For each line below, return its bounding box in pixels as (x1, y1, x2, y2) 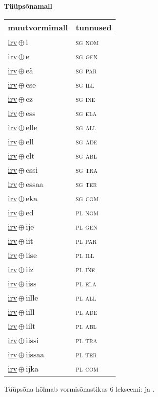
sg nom (76, 36, 99, 47)
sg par (76, 64, 97, 76)
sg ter (76, 178, 97, 189)
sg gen (76, 50, 98, 62)
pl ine (76, 263, 95, 275)
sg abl (76, 149, 97, 161)
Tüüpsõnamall (4, 1, 53, 11)
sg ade (76, 135, 98, 147)
